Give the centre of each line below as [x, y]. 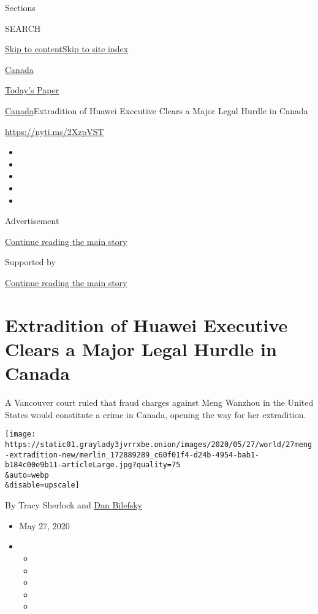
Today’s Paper [32, 90]
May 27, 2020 [44, 525]
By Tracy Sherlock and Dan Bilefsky [74, 505]
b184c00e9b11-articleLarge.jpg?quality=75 [93, 465]
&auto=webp [27, 475]
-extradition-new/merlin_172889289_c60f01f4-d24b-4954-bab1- [132, 455]
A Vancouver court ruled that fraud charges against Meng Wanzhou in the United [159, 402]
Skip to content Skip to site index [67, 49]
